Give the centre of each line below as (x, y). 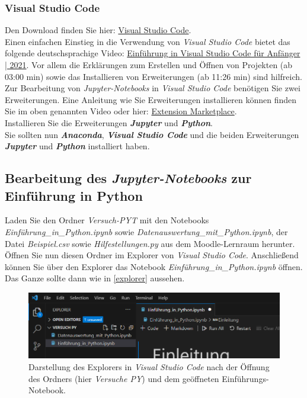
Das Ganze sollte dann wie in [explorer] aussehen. (95, 278)
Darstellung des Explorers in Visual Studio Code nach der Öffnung (149, 366)
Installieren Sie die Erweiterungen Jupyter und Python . (109, 122)
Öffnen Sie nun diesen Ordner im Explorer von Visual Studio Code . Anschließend (152, 255)
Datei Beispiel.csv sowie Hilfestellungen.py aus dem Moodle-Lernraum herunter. (150, 243)
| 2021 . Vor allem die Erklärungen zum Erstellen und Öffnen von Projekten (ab (149, 65)
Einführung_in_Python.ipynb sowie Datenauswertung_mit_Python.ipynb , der (146, 231)
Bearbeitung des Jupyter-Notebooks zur (128, 178)
